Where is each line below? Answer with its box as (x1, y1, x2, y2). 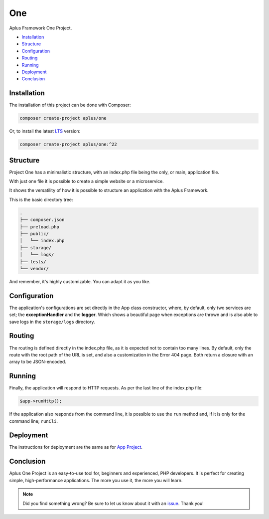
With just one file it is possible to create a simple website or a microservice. (9, 178, 164, 184)
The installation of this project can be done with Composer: (9, 102, 131, 108)
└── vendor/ (19, 266, 49, 271)
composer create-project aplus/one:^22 (19, 142, 117, 147)
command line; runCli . (9, 418, 58, 424)
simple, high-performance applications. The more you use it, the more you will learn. (9, 477, 183, 483)
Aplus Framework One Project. (9, 25, 72, 31)
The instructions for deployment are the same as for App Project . (9, 444, 143, 450)
